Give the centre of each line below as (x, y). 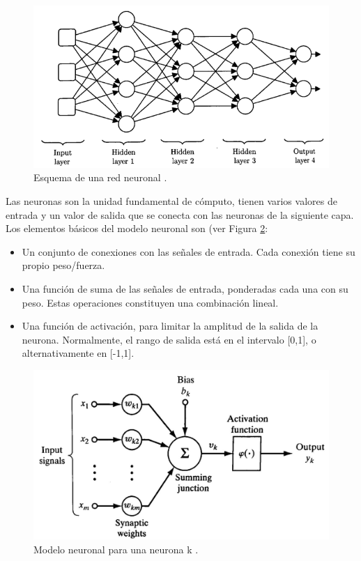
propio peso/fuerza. (63, 265)
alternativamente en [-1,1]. (78, 353)
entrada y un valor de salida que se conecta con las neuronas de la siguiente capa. (180, 214)
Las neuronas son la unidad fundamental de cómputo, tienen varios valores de (171, 201)
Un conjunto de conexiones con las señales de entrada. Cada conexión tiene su (189, 251)
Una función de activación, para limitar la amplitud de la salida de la (170, 326)
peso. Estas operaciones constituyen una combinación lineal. (150, 302)
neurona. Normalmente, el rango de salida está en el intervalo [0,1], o (169, 339)
